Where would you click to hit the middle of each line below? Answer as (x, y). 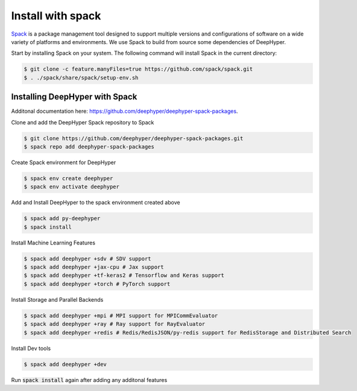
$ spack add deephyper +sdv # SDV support (87, 259)
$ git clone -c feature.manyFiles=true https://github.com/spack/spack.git (138, 69)
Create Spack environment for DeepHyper (64, 162)
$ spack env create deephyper (68, 178)
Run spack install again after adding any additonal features (89, 380)
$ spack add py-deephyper (62, 218)
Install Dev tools (31, 348)
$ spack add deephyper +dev (65, 364)
